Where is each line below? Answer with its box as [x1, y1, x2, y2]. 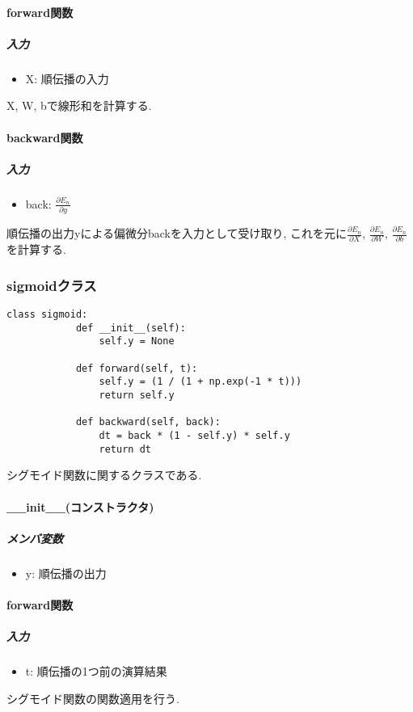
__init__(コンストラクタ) [6, 498, 154, 515]
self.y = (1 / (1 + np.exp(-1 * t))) [99, 376, 302, 388]
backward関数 [6, 128, 83, 145]
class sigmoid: [6, 309, 88, 321]
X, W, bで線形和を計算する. [6, 97, 152, 114]
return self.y [99, 390, 175, 402]
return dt [99, 443, 151, 455]
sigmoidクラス [6, 275, 97, 295]
